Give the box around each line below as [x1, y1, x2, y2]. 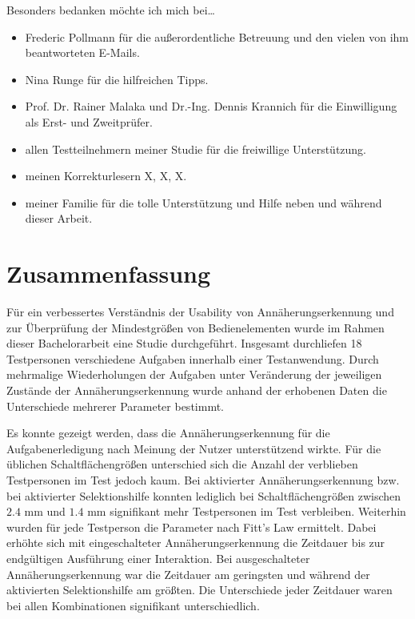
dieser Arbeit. [25, 210, 93, 227]
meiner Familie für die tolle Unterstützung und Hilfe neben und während [25, 194, 382, 211]
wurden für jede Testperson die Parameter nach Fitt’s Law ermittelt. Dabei [6, 518, 377, 535]
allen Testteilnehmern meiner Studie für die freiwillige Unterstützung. [25, 140, 367, 157]
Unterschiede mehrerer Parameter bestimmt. [6, 397, 224, 414]
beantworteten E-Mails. [25, 44, 140, 61]
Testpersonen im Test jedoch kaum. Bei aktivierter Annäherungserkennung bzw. [6, 472, 400, 488]
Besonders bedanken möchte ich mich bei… [6, 2, 215, 18]
